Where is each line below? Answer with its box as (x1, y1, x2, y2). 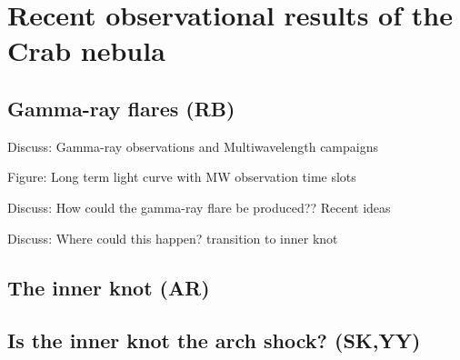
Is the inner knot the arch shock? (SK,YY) (7, 326, 421, 355)
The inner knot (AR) (7, 273, 210, 301)
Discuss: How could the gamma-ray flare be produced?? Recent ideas (7, 197, 391, 216)
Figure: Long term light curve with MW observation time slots (7, 167, 356, 186)
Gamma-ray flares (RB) (7, 94, 235, 122)
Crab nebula (7, 32, 165, 69)
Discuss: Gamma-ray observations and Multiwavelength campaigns (7, 136, 378, 155)
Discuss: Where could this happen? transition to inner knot (7, 228, 338, 247)
